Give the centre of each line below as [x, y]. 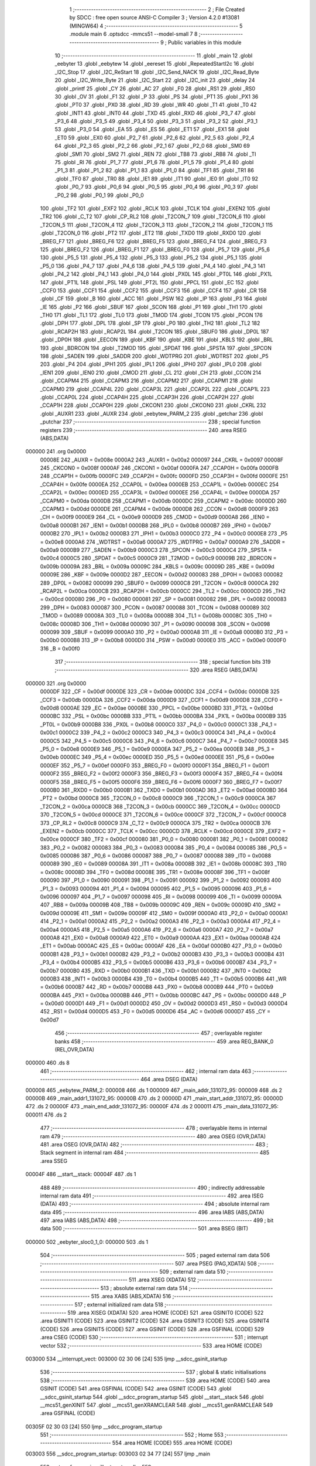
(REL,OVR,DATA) [75, 1050]
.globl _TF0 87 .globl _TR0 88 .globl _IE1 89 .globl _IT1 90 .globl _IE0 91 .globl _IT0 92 [157, 178]
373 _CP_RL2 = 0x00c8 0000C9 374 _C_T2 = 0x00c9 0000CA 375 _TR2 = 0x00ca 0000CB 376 [156, 823]
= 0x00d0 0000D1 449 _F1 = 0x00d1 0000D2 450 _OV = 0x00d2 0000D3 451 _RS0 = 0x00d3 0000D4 [164, 1003]
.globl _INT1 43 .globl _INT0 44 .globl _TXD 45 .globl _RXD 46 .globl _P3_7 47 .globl [155, 113]
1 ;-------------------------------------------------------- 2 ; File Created [157, 9]
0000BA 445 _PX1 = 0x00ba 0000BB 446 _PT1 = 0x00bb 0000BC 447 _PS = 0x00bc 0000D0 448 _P [163, 995]
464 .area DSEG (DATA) [169, 1080]
